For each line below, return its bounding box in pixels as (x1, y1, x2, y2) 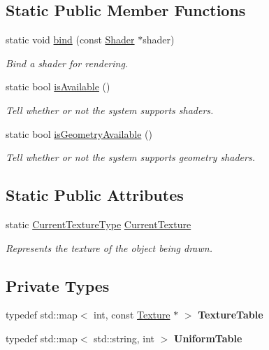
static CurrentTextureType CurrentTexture (6, 216, 191, 231)
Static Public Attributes (6, 184, 184, 206)
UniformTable (174, 330, 242, 345)
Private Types (6, 274, 110, 296)
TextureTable (198, 307, 263, 322)
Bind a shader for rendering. (6, 55, 129, 70)
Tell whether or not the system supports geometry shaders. (6, 150, 255, 164)
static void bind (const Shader (6, 32, 135, 47)
